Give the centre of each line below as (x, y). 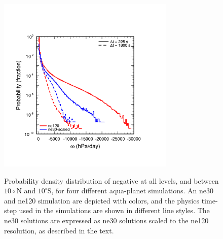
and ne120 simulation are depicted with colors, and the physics (102, 200)
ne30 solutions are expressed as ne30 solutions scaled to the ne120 (106, 220)
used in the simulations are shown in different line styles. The (114, 210)
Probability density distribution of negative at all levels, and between (111, 180)
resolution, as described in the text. (59, 230)
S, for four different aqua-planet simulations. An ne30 (131, 191)
